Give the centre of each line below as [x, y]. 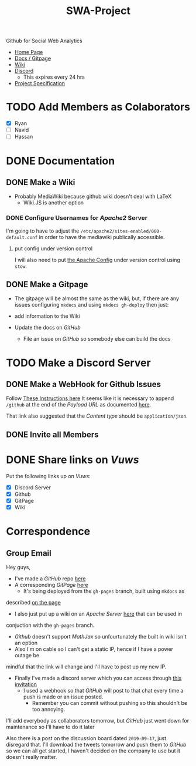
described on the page [34, 602]
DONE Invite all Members [52, 434]
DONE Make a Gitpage [47, 284]
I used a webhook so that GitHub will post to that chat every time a [103, 691]
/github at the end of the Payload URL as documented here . [79, 405]
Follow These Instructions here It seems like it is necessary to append [90, 398]
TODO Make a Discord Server [78, 363]
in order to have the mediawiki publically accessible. [102, 237]
